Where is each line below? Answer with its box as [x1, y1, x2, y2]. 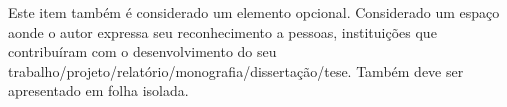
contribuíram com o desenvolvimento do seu [8, 41, 277, 62]
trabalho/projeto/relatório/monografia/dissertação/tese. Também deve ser [8, 60, 464, 81]
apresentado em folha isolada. [8, 80, 189, 101]
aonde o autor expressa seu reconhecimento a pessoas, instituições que [8, 21, 437, 42]
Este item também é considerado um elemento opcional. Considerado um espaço [8, 2, 500, 22]
